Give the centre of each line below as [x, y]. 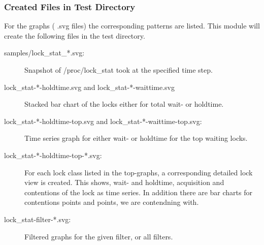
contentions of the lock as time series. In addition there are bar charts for [138, 192]
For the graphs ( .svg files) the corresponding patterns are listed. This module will [132, 26]
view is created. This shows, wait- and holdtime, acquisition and [124, 182]
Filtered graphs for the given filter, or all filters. [99, 236]
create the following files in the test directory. [75, 35]
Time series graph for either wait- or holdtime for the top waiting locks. [136, 138]
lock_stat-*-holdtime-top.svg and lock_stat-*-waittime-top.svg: [103, 121]
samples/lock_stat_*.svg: [44, 53]
